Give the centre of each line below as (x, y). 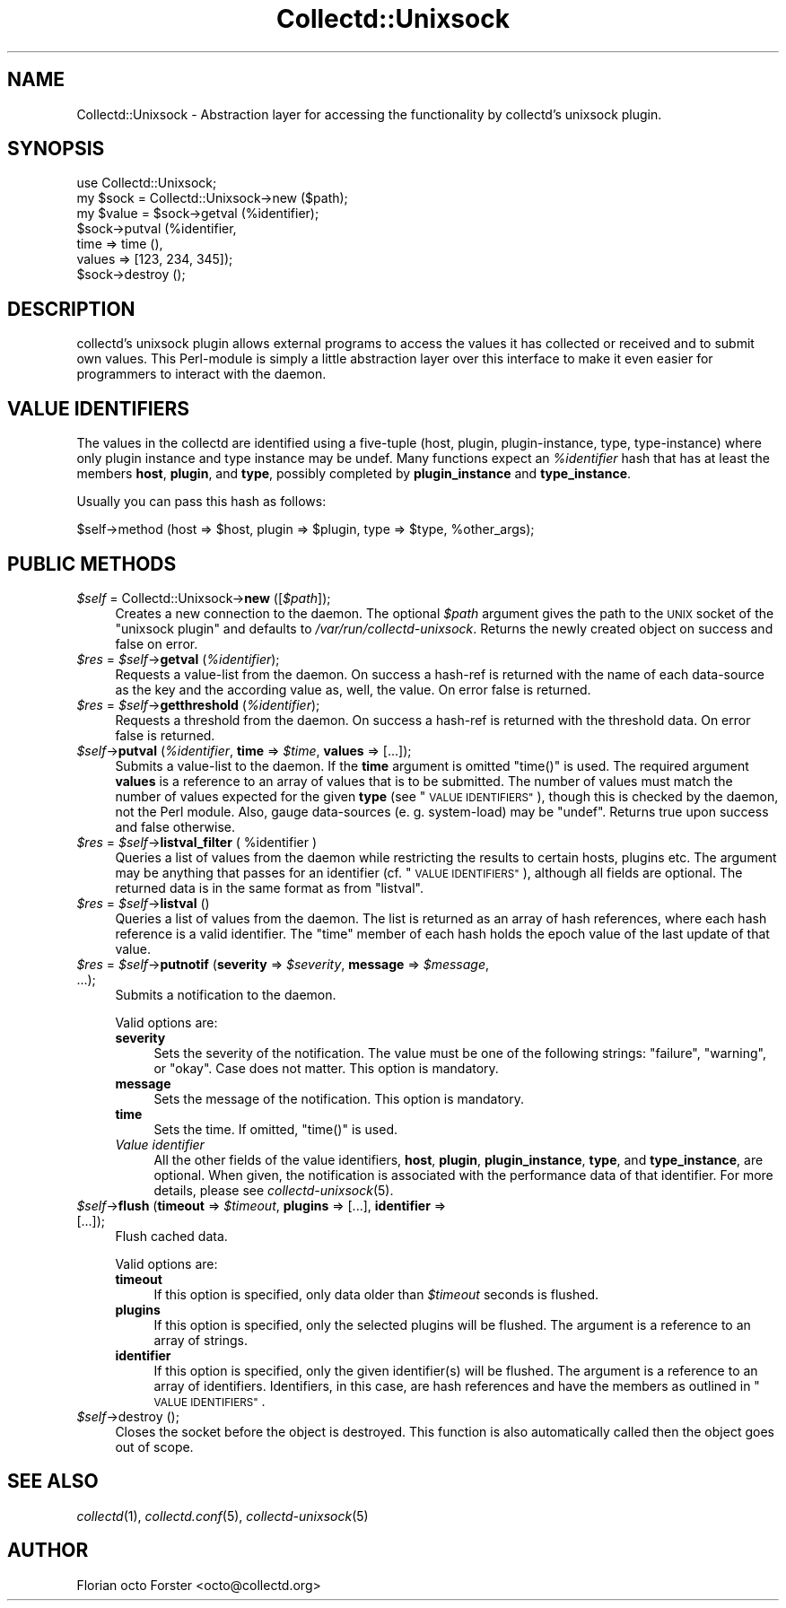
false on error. (157, 643)
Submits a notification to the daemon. (226, 994)
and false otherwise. (175, 826)
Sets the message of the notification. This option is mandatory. (339, 1098)
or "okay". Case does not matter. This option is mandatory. (326, 1068)
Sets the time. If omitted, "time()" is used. (276, 1129)
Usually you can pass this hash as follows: (201, 502)
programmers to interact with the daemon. (201, 374)
